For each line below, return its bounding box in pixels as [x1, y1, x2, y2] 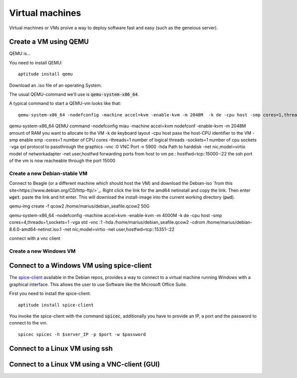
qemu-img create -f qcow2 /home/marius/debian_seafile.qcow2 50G [9, 203, 150, 209]
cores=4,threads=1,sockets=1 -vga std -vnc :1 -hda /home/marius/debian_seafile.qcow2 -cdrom [9, 219, 205, 225]
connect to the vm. [9, 320, 48, 326]
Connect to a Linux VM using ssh [9, 344, 113, 353]
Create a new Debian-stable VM [9, 170, 88, 177]
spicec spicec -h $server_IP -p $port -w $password [18, 331, 146, 337]
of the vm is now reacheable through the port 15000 [9, 158, 116, 163]
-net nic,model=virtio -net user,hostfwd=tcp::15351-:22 [62, 226, 175, 232]
